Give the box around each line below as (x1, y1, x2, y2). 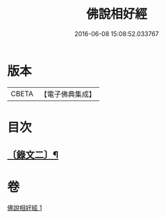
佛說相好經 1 (7, 203, 42, 212)
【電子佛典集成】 (40, 89, 96, 99)
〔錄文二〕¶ (7, 149, 59, 161)
